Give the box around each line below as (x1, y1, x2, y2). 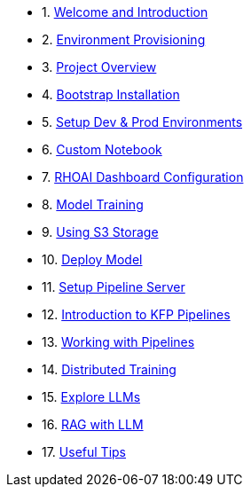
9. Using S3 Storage (42, 224, 159, 239)
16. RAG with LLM (42, 417, 144, 432)
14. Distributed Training (42, 362, 176, 377)
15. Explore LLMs (42, 389, 141, 404)
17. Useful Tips (42, 444, 126, 459)
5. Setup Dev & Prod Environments (42, 114, 243, 129)
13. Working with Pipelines (42, 334, 195, 349)
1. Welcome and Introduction (42, 4, 208, 20)
